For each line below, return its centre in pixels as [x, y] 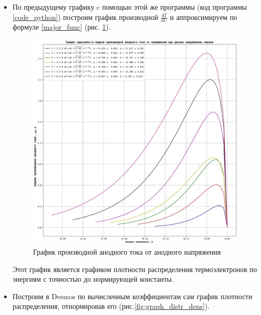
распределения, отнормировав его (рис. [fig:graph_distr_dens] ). [111, 306]
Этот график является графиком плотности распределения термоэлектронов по [135, 269]
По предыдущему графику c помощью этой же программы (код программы [130, 7]
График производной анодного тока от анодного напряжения [127, 251]
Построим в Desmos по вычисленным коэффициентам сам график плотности [132, 296]
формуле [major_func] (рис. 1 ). [62, 27]
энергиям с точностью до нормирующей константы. [93, 279]
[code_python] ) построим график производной [85, 17]
